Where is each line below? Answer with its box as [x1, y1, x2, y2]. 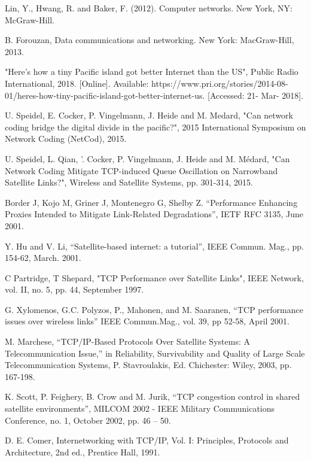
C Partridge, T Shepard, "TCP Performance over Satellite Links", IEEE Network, [5, 271, 304, 284]
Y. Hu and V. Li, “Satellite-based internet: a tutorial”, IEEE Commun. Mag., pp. [5, 239, 304, 252]
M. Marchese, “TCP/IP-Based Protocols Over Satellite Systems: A [5, 335, 250, 348]
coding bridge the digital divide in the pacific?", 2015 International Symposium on [5, 120, 306, 133]
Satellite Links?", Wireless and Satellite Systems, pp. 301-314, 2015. [5, 176, 253, 189]
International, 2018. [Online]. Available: [5, 77, 149, 89]
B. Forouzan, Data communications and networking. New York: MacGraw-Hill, [5, 34, 294, 46]
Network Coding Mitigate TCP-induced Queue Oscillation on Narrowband [5, 164, 278, 177]
